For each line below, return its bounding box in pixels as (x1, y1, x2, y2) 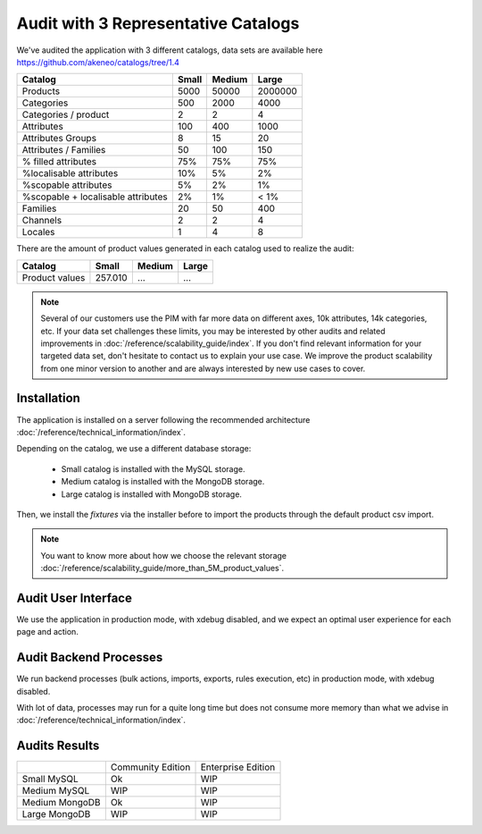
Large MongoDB (21, 808, 91, 821)
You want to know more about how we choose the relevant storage (40, 550, 287, 560)
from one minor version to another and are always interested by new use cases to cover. (40, 363, 366, 374)
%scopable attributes (21, 179, 112, 191)
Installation (16, 391, 80, 406)
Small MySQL (21, 773, 79, 786)
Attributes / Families (21, 144, 106, 156)
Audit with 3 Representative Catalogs (16, 13, 300, 33)
